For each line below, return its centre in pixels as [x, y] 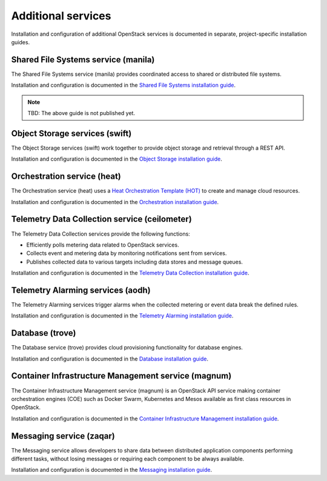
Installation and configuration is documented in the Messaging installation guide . [111, 470]
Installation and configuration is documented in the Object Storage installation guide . [117, 159]
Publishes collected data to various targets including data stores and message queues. [135, 262]
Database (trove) [44, 333]
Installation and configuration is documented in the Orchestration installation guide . [115, 202]
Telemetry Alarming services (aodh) [81, 290]
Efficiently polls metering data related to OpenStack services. [103, 245]
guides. [21, 42]
